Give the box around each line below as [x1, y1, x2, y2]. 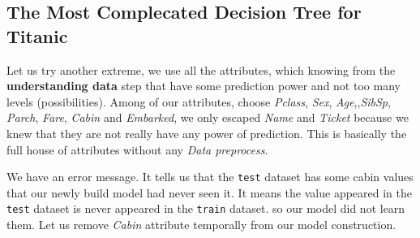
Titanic [6, 23, 68, 48]
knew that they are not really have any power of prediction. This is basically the [6, 124, 407, 141]
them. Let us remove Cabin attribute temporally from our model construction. [6, 216, 396, 233]
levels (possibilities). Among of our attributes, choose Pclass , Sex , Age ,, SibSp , [6, 93, 391, 110]
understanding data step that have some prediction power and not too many [6, 77, 401, 94]
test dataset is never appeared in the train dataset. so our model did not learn [6, 200, 405, 217]
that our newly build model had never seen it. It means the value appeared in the [6, 184, 412, 201]
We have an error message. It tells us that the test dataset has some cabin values [6, 168, 414, 185]
